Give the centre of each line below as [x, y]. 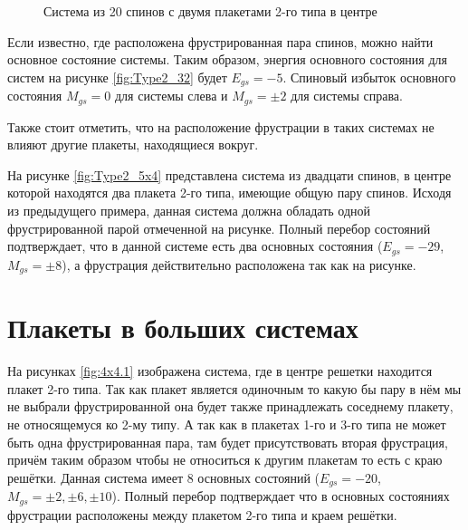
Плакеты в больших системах [183, 328]
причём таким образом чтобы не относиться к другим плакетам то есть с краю [225, 460]
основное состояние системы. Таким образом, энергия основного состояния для [227, 59]
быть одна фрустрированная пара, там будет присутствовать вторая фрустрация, [228, 442]
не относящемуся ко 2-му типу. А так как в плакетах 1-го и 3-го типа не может [227, 424]
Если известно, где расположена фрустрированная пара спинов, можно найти [220, 41]
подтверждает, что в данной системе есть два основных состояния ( [195, 246]
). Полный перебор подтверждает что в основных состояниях [281, 496]
